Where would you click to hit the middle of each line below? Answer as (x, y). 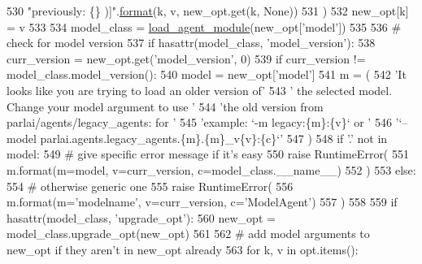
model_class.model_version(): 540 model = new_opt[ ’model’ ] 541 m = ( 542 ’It (207, 74)
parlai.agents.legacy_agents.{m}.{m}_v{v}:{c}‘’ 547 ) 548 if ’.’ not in (214, 138)
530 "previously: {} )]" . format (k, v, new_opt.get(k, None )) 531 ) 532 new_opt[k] (208, 11)
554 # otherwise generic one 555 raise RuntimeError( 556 (150, 186)
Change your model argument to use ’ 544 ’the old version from (165, 106)
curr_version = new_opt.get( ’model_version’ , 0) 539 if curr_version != (186, 58)
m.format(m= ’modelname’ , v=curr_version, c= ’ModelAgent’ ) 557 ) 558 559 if (202, 202)
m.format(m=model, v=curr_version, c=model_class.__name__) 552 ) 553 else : (211, 169)
